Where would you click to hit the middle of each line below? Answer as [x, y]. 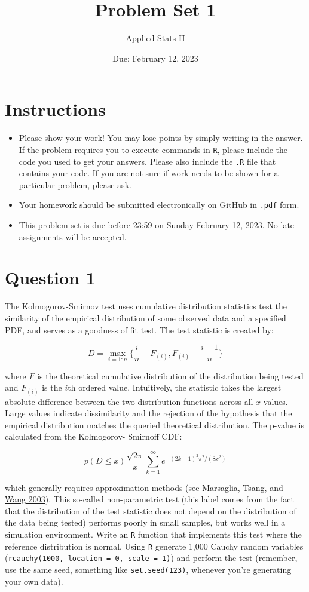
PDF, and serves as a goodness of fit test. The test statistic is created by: [139, 329]
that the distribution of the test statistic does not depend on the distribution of [151, 510]
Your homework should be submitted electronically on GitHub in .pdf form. [159, 205]
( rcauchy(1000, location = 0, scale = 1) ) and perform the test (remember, [151, 558]
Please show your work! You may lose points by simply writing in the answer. [161, 138]
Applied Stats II [155, 38]
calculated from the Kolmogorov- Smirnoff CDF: [94, 436]
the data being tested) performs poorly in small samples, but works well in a [145, 522]
